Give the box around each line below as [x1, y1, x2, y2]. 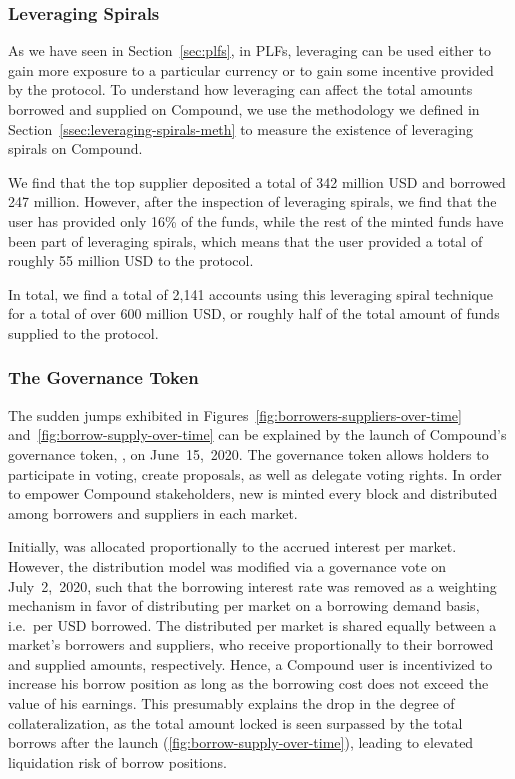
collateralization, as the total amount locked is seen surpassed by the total [8, 712, 463, 733]
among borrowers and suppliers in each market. [8, 502, 298, 523]
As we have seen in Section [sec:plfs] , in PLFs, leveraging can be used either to [8, 40, 491, 61]
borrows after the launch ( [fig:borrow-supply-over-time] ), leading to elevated [8, 732, 474, 753]
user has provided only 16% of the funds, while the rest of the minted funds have [8, 210, 504, 231]
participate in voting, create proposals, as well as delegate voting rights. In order [8, 463, 502, 484]
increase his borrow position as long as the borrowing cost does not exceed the [8, 673, 489, 694]
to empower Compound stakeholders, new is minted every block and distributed [8, 483, 498, 504]
